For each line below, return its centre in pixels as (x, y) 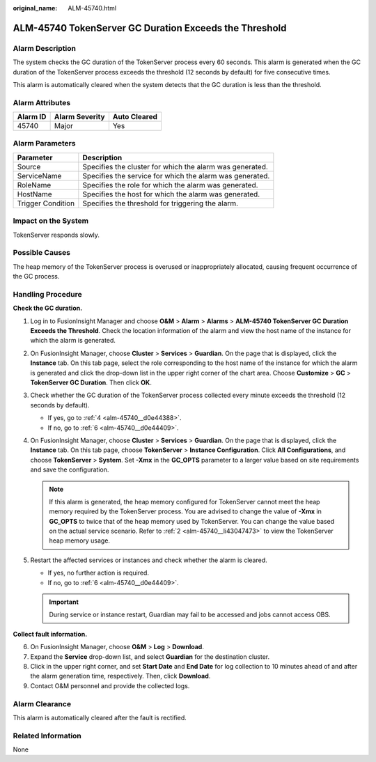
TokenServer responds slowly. (56, 235)
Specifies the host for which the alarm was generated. (171, 194)
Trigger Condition (46, 203)
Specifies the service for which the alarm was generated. (176, 176)
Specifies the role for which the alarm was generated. (170, 185)
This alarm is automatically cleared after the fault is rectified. (100, 717)
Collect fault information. (50, 634)
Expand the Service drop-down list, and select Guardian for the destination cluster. (150, 656)
